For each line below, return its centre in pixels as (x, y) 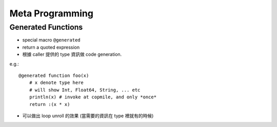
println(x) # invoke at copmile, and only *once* (93, 97)
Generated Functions (46, 27)
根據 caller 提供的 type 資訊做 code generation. (72, 54)
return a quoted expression (51, 47)
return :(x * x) (50, 104)
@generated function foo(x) (54, 75)
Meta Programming (51, 13)
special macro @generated (51, 40)
